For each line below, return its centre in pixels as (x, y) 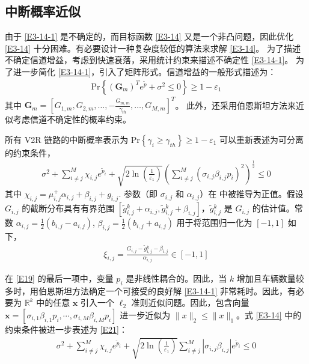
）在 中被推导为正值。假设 (252, 194)
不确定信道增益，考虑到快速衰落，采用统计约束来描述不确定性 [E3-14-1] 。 (149, 60)
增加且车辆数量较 (270, 278)
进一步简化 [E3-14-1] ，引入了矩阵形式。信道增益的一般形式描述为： (145, 71)
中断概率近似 (43, 11)
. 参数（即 (138, 194)
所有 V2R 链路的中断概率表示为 (67, 139)
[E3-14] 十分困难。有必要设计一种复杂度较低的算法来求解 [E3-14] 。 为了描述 (153, 48)
